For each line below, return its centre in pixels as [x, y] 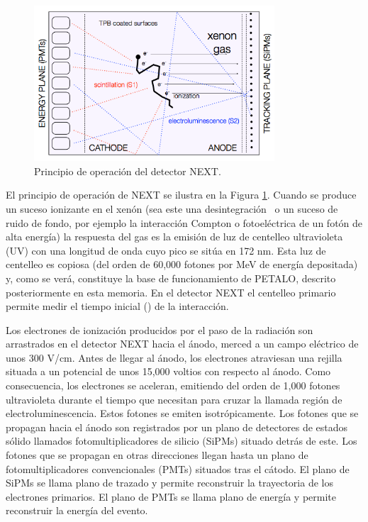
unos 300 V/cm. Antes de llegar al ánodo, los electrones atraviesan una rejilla [174, 357]
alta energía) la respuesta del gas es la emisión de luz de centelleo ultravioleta [174, 237]
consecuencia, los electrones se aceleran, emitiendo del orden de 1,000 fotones [173, 385]
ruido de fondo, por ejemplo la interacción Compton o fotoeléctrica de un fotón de [184, 222]
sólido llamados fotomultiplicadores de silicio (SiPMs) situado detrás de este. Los [182, 441]
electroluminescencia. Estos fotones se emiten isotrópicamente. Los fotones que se [182, 413]
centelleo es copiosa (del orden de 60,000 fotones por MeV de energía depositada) [182, 264]
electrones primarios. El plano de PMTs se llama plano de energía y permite [171, 496]
